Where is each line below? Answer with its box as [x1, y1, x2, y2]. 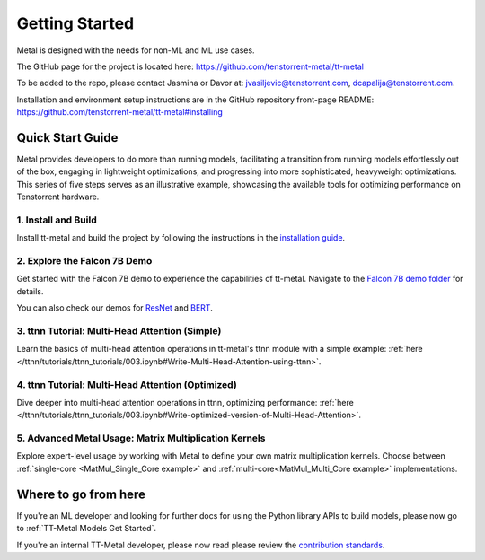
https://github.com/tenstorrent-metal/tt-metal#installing [16, 107, 224, 118]
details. [16, 285, 44, 296]
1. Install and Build [16, 214, 98, 226]
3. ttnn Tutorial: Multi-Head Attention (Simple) [16, 325, 222, 337]
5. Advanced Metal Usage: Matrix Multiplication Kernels [16, 432, 266, 444]
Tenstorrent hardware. [16, 191, 100, 202]
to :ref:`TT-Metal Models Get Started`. [16, 523, 157, 534]
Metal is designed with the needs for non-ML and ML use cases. [16, 45, 255, 56]
